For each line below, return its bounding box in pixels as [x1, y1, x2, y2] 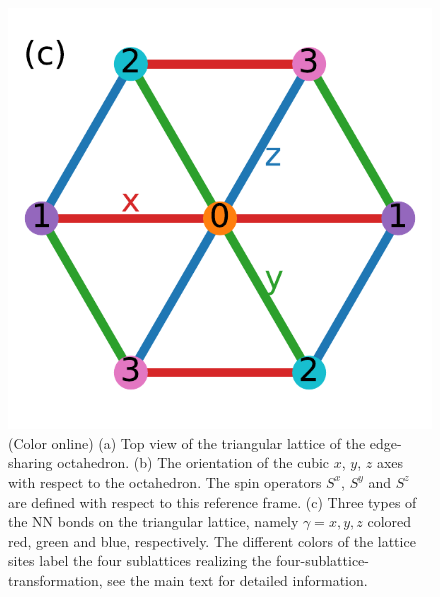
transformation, [8, 569, 103, 590]
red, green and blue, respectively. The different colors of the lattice [8, 530, 416, 551]
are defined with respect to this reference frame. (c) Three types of [8, 491, 417, 512]
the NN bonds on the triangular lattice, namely [8, 511, 299, 532]
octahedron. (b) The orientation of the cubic [57, 452, 330, 473]
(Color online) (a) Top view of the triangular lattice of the [8, 432, 366, 453]
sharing [8, 452, 53, 473]
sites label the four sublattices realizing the [8, 550, 272, 571]
